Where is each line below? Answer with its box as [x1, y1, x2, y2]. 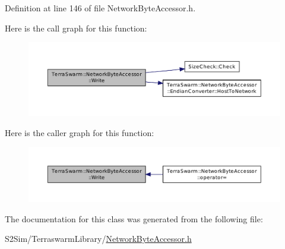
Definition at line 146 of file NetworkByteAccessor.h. [5, 2, 196, 14]
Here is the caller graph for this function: [5, 126, 154, 138]
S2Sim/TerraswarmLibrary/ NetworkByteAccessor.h [5, 232, 192, 245]
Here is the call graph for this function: [5, 21, 147, 34]
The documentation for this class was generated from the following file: [5, 212, 263, 225]
